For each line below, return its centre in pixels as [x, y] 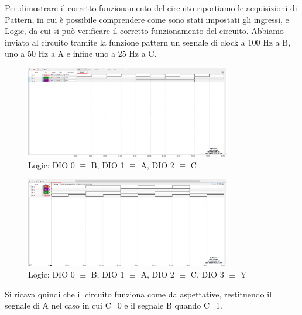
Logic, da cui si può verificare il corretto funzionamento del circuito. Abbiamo [144, 31]
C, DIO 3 [207, 274]
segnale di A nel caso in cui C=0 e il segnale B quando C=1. [114, 305]
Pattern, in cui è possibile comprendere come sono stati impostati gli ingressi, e [147, 19]
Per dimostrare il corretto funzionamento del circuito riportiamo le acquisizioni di [151, 8]
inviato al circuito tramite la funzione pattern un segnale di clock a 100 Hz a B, [148, 42]
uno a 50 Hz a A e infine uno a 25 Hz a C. [81, 53]
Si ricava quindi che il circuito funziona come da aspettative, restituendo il [138, 294]
